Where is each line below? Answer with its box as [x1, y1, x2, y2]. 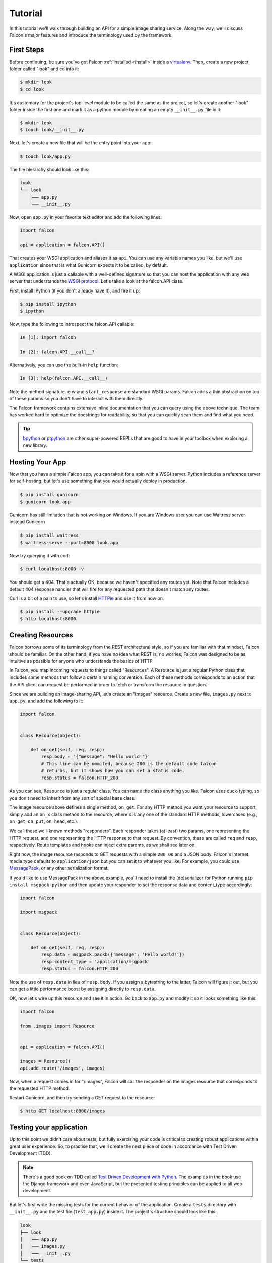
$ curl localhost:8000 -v [20, 566, 84, 572]
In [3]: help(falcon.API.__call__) [20, 375, 108, 381]
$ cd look [20, 86, 44, 92]
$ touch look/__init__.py [20, 127, 84, 133]
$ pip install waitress [20, 532, 79, 538]
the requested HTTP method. [9, 1085, 70, 1091]
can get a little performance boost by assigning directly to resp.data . [9, 986, 156, 992]
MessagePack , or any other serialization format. [9, 865, 109, 871]
